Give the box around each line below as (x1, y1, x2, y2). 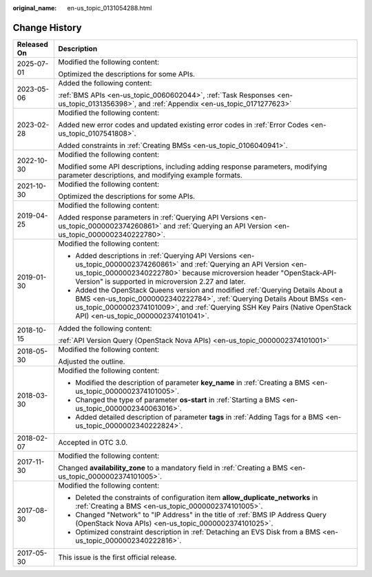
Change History (12, 21, 82, 34)
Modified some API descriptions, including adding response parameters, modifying (58, 162, 327, 171)
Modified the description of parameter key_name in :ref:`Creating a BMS (75, 377, 310, 387)
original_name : (12, 4, 57, 12)
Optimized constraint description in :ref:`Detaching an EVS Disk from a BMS (75, 527, 321, 536)
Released (17, 39, 48, 49)
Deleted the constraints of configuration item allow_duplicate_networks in (75, 492, 318, 502)
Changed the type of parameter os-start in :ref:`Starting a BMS (75, 395, 280, 404)
